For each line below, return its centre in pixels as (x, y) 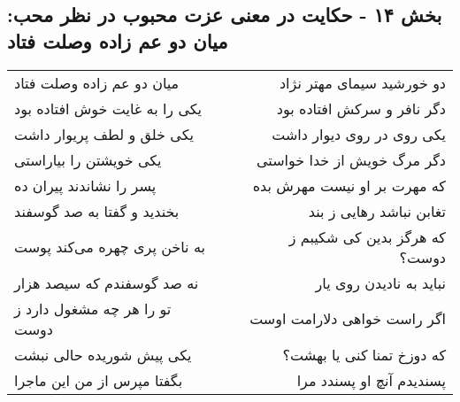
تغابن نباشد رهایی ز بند (377, 211)
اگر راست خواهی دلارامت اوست (348, 319)
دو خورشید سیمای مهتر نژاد (362, 82)
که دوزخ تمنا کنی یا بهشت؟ (364, 354)
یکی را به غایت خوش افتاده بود (108, 108)
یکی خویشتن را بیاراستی (88, 159)
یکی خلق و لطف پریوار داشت (104, 134)
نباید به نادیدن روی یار (380, 282)
